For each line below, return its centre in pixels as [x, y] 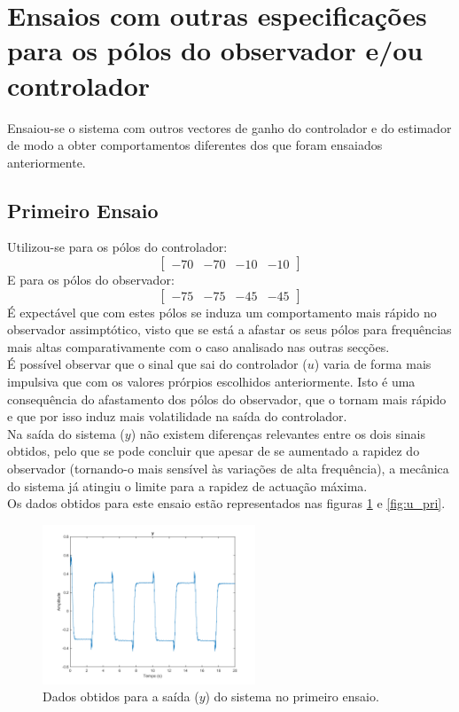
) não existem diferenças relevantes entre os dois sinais [278, 433]
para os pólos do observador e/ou [215, 50]
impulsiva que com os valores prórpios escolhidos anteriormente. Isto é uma [211, 382]
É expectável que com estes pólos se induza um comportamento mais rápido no [222, 312]
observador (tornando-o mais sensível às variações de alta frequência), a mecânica [228, 469]
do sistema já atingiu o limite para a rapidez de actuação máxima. [187, 485]
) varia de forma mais [373, 364]
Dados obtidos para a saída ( [121, 696]
